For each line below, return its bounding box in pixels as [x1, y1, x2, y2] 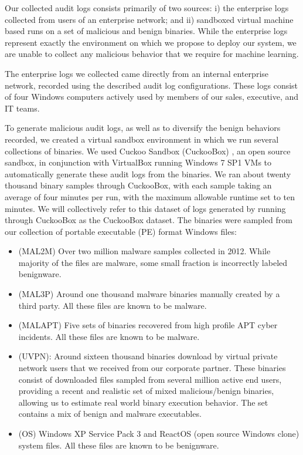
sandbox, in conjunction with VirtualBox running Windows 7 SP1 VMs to [5, 156, 272, 168]
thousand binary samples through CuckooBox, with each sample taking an [5, 179, 272, 191]
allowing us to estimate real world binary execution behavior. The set [18, 396, 268, 408]
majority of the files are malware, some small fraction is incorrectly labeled [18, 256, 288, 268]
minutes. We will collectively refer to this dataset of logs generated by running [5, 202, 286, 214]
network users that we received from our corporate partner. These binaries [18, 362, 286, 374]
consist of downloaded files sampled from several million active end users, [18, 373, 282, 385]
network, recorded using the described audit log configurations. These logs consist [5, 79, 298, 91]
